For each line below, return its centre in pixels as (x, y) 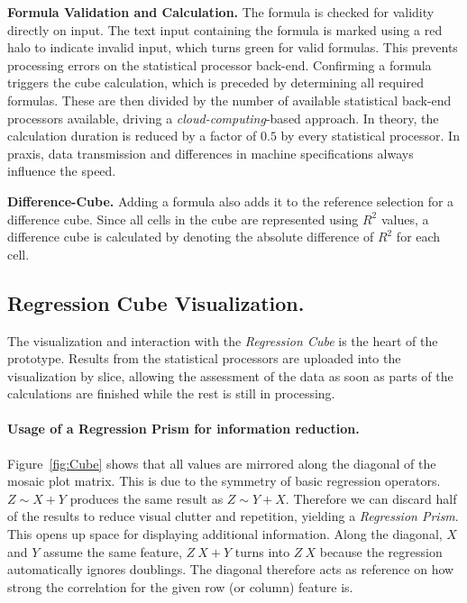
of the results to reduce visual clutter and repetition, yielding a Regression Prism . (233, 516)
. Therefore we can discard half (371, 498)
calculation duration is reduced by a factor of (132, 136)
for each (418, 237)
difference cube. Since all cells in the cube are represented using (183, 219)
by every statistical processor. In (370, 136)
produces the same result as (147, 498)
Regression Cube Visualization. (156, 302)
